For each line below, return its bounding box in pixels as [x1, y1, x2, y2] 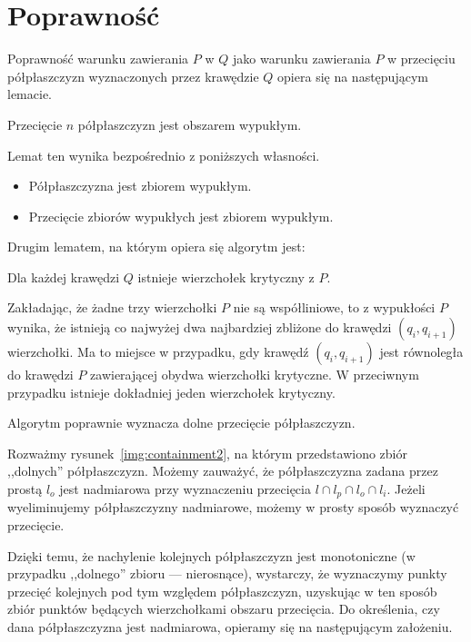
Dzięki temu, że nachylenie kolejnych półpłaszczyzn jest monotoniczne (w [7, 546, 416, 565]
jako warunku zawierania [232, 49, 371, 68]
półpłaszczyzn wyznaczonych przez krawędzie [7, 66, 259, 85]
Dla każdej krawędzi [7, 267, 120, 286]
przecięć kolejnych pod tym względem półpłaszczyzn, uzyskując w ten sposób [7, 581, 437, 600]
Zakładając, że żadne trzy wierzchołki [7, 298, 217, 317]
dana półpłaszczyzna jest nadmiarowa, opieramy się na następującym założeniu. [7, 617, 453, 637]
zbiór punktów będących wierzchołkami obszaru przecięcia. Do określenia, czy [7, 599, 440, 618]
